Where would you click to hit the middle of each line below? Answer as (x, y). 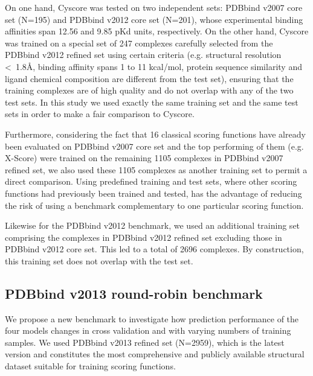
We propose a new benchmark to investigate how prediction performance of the (152, 318)
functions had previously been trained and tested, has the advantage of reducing (153, 193)
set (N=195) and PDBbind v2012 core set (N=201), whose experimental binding (154, 19)
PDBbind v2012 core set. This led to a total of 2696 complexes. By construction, (154, 249)
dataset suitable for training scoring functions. (90, 366)
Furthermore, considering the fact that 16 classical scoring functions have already (155, 134)
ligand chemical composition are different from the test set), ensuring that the (149, 78)
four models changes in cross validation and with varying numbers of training (148, 330)
